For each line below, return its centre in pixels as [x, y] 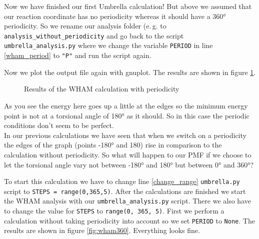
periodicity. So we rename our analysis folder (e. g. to [85, 26]
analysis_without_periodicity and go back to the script [94, 35]
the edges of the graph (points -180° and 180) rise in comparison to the [113, 145]
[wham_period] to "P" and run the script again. [78, 55]
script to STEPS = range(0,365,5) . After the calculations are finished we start [125, 191]
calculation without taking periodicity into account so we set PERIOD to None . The [129, 220]
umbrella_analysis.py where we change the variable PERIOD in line [108, 45]
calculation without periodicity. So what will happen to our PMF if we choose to [128, 154]
